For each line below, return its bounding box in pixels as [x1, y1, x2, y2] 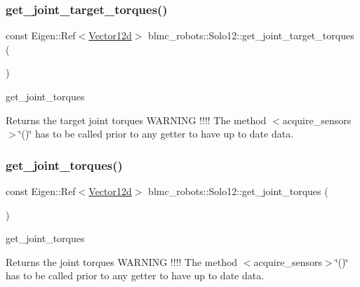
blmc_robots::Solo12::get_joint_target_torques [148, 28, 354, 43]
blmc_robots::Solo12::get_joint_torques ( [148, 184, 328, 198]
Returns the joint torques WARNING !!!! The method [6, 254, 238, 269]
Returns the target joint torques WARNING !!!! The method [6, 112, 267, 127]
